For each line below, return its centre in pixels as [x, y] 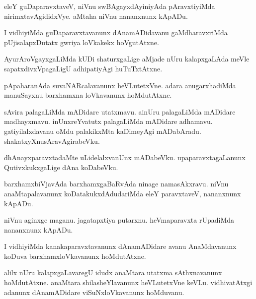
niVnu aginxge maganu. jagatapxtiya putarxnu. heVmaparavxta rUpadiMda [119, 220]
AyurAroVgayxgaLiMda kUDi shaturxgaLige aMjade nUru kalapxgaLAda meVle [127, 59]
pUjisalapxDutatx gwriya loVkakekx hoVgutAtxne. [82, 42]
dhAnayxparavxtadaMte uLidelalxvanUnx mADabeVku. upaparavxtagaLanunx [125, 157]
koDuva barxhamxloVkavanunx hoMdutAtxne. [75, 256]
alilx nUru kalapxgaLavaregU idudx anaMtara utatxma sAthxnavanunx [113, 272]
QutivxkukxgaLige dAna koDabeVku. [61, 167]
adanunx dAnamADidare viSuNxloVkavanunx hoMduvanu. [94, 292]
